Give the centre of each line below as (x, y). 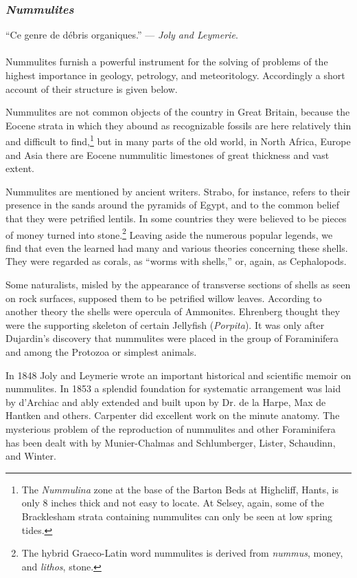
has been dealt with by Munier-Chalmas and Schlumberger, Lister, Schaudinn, (171, 442)
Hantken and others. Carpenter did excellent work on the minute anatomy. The (173, 415)
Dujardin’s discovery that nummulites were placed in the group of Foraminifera (172, 338)
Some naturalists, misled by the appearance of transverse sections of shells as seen (178, 285)
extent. (20, 168)
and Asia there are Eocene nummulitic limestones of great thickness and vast (168, 154)
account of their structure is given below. (92, 88)
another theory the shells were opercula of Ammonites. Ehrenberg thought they (173, 311)
